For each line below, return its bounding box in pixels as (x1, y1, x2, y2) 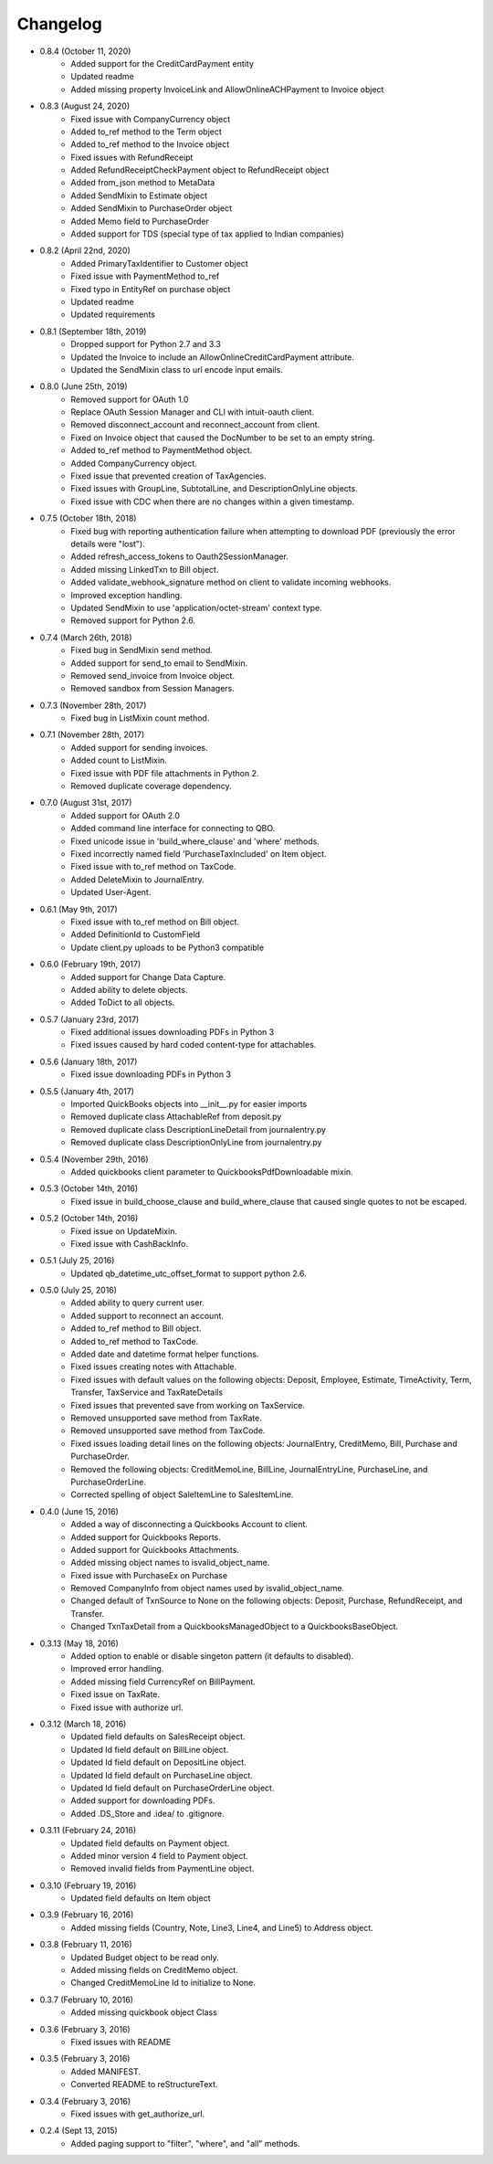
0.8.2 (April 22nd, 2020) (39, 245, 131, 256)
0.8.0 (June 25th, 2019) (39, 381, 128, 392)
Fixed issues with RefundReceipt (70, 152, 194, 163)
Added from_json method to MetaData (70, 177, 215, 188)
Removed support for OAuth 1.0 (70, 394, 189, 405)
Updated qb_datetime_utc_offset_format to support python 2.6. (70, 1268, 307, 1279)
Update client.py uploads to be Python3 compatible (70, 942, 265, 953)
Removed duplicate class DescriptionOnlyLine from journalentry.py (70, 1137, 322, 1148)
